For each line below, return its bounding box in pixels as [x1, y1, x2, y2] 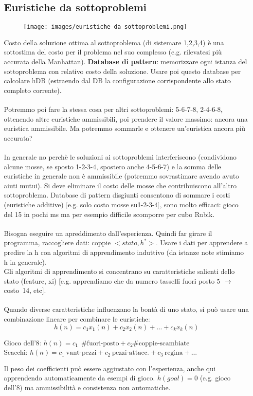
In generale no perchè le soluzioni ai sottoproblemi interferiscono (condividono [4, 151, 237, 162]
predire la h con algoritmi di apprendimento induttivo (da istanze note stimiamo [4, 247, 244, 257]
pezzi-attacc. [112, 349, 149, 357]
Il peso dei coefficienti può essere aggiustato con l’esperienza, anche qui [4, 363, 216, 373]
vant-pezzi [66, 349, 97, 357]
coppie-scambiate [139, 340, 190, 347]
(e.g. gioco [200, 373, 231, 383]
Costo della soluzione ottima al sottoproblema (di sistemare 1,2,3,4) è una [4, 37, 224, 47]
